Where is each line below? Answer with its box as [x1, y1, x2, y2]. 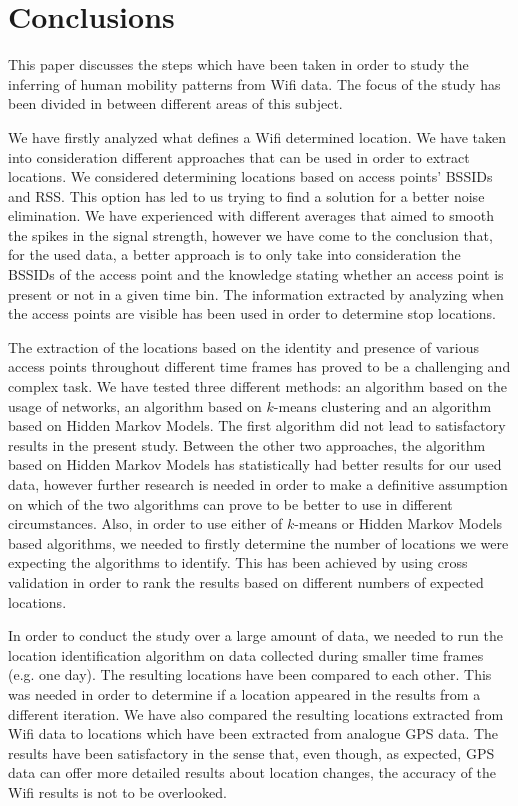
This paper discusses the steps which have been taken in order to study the [8, 54, 469, 75]
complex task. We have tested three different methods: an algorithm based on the [8, 376, 507, 397]
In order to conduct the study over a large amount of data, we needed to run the [8, 625, 503, 646]
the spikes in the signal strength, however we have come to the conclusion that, [8, 224, 493, 245]
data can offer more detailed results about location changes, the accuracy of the [8, 762, 497, 783]
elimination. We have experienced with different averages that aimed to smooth [8, 205, 494, 226]
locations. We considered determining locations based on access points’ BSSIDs [8, 166, 493, 187]
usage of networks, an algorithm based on [8, 395, 262, 416]
